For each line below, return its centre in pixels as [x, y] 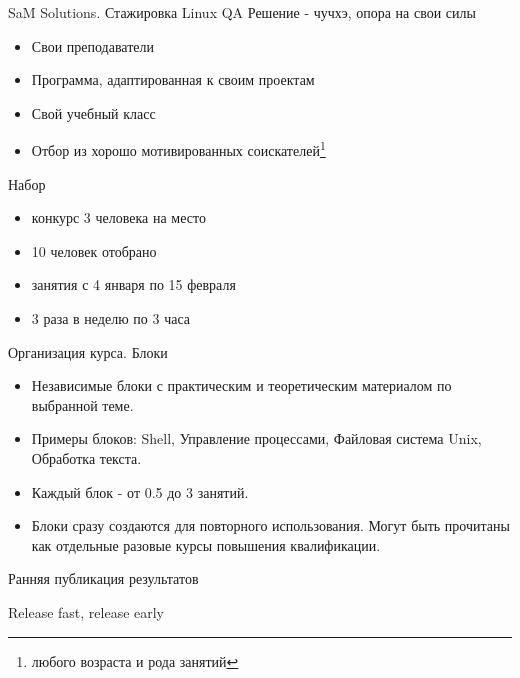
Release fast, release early [86, 611]
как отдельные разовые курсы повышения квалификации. [206, 544]
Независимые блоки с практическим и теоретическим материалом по [241, 385]
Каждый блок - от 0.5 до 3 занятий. [140, 491]
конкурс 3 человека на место [118, 217]
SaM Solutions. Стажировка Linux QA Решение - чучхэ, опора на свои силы [242, 12]
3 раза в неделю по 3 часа [110, 318]
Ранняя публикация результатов [103, 578]
